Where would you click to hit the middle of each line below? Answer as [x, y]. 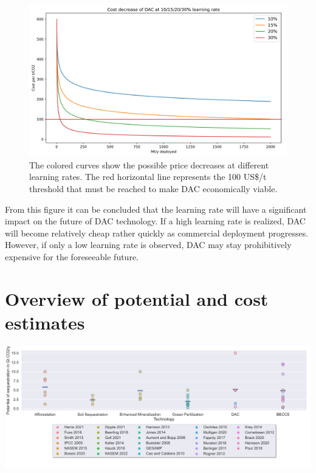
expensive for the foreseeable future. [72, 257]
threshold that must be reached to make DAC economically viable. [153, 189]
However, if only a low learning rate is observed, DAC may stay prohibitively [148, 245]
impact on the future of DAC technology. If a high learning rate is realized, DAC [155, 221]
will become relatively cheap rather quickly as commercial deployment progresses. [157, 233]
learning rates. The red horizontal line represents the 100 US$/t [148, 177]
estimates [45, 322]
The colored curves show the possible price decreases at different [149, 164]
